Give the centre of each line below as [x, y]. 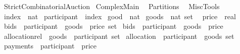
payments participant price [50, 46]
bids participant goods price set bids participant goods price [113, 26]
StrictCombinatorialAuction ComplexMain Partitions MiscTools [112, 6]
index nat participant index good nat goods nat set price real [120, 16]
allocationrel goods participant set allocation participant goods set [119, 36]
